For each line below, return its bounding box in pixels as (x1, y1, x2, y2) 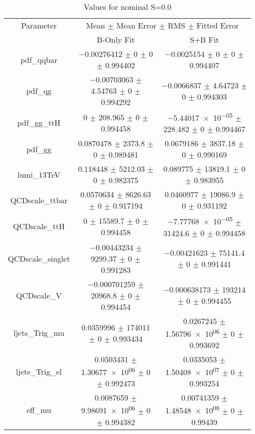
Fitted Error (196, 20, 239, 31)
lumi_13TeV (17, 168, 60, 180)
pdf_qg (26, 85, 52, 96)
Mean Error (116, 20, 157, 31)
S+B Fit (190, 34, 219, 45)
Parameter (21, 20, 57, 31)
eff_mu (26, 404, 51, 415)
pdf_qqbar (20, 54, 57, 65)
